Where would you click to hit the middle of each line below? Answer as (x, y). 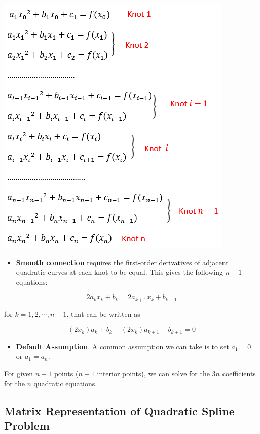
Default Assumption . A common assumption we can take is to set (122, 346)
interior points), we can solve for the (153, 373)
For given (19, 373)
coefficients (239, 373)
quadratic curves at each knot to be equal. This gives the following (120, 272)
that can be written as (106, 314)
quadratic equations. (65, 383)
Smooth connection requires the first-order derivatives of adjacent (122, 262)
